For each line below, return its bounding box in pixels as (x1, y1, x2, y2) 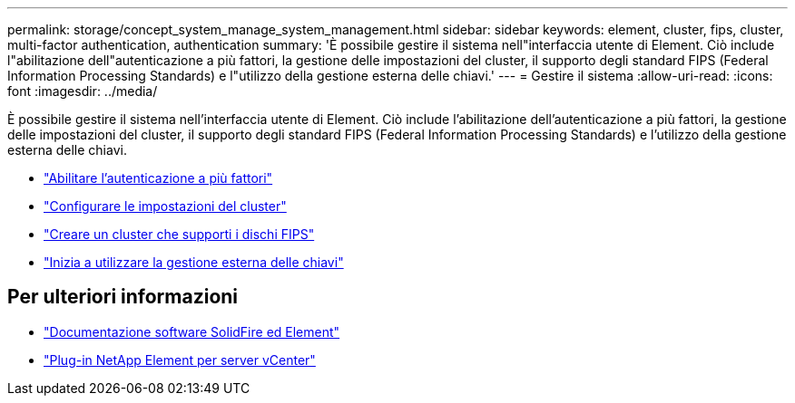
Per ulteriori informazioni (7, 285, 239, 309)
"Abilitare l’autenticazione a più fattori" (44, 170, 273, 186)
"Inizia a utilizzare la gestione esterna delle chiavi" (44, 254, 344, 270)
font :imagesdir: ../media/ (7, 83, 158, 99)
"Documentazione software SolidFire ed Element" (44, 323, 340, 340)
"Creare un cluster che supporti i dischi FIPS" (44, 226, 315, 242)
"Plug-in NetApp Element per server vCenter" (44, 351, 316, 368)
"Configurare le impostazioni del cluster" (44, 198, 287, 214)
